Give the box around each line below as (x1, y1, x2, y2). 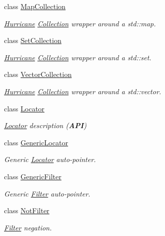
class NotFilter (4, 205, 49, 216)
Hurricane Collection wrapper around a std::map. (4, 18, 156, 28)
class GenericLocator (4, 137, 68, 147)
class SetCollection (4, 35, 62, 46)
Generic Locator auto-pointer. (4, 154, 96, 165)
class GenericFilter (4, 171, 62, 181)
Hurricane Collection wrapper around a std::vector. (4, 86, 161, 96)
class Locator (4, 103, 45, 113)
